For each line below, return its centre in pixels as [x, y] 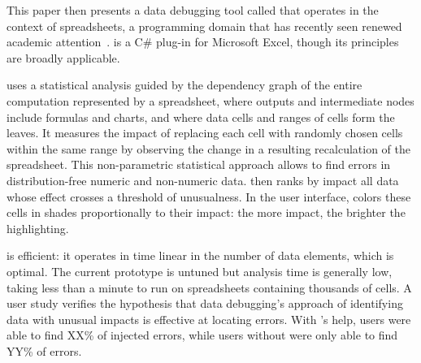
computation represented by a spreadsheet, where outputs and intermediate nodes [210, 100]
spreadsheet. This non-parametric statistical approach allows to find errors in [199, 164]
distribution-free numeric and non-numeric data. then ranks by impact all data [203, 180]
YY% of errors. [44, 350]
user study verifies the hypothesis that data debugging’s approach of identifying [205, 303]
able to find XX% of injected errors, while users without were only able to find [202, 335]
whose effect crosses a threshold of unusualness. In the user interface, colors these [209, 196]
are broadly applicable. [63, 57]
